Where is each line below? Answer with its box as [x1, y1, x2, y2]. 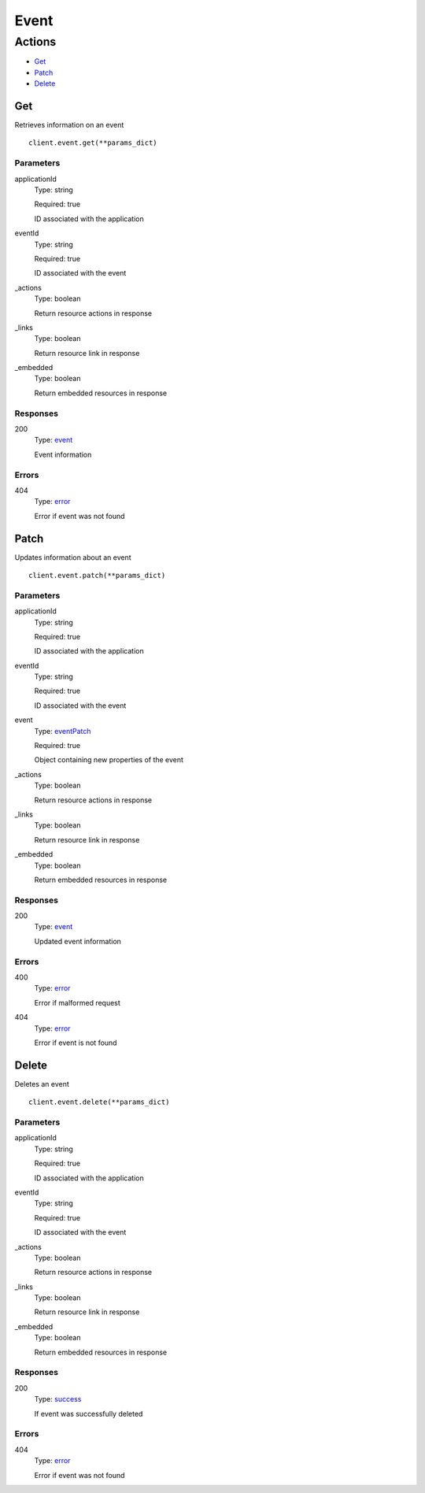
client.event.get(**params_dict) [28, 139, 157, 147]
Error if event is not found [34, 1038, 117, 1047]
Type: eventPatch [34, 726, 91, 735]
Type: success [34, 1395, 82, 1404]
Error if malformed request [34, 998, 121, 1007]
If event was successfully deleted [34, 1409, 143, 1418]
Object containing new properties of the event [34, 755, 184, 765]
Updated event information [34, 936, 122, 946]
